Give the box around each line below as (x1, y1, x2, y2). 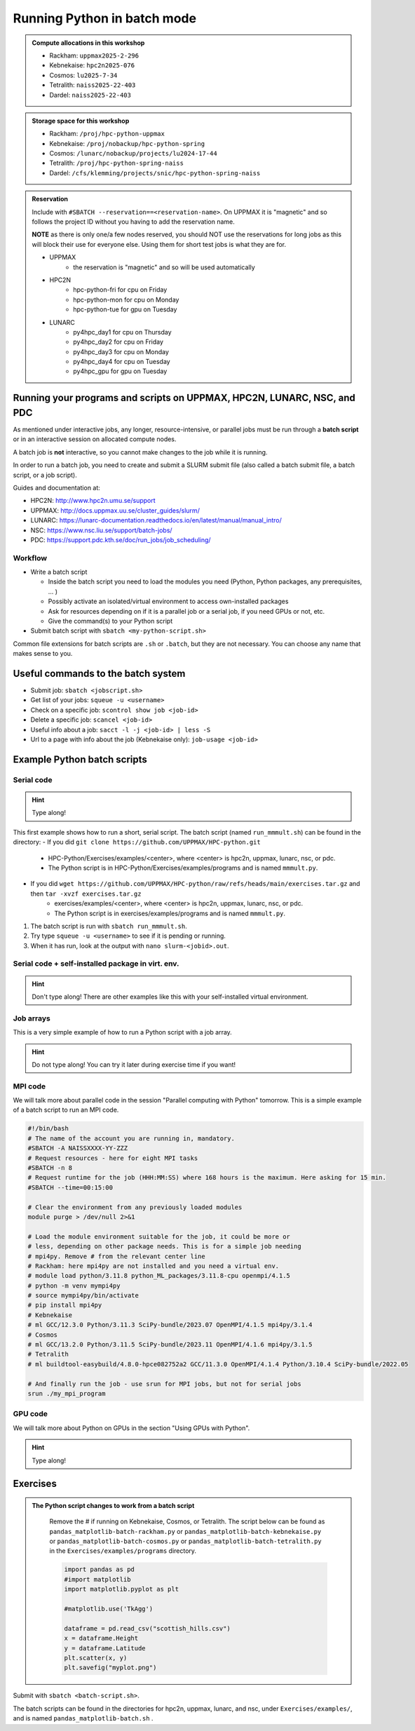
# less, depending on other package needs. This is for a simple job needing (27, 1242, 301, 1251)
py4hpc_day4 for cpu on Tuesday (73, 358, 171, 366)
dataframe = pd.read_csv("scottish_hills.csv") (64, 1624, 231, 1632)
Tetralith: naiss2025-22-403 (49, 81, 136, 89)
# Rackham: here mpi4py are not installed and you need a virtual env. (27, 1262, 280, 1269)
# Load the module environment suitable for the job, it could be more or (27, 1232, 291, 1241)
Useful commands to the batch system (13, 667, 186, 680)
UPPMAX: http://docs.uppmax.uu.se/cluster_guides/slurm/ (30, 506, 200, 515)
